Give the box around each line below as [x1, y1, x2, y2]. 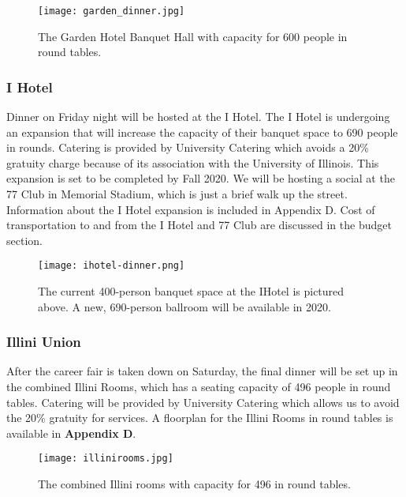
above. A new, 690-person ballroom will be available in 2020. [38, 298, 331, 314]
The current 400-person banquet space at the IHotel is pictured [38, 283, 345, 299]
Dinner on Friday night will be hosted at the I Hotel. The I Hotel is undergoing [6, 108, 390, 125]
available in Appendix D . [6, 424, 136, 441]
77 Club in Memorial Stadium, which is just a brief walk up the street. [6, 186, 348, 202]
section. [6, 232, 43, 248]
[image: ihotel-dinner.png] [38, 260, 185, 272]
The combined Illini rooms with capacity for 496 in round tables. [38, 476, 351, 492]
